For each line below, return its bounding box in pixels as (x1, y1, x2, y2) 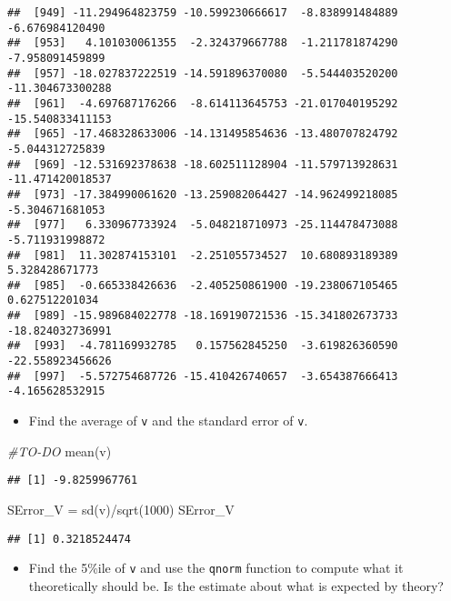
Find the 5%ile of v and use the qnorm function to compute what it (28, 558, 404, 577)
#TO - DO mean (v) (7, 441, 112, 460)
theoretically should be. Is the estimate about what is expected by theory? (28, 576, 444, 595)
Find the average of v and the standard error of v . (28, 411, 308, 430)
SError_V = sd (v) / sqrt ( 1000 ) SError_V (7, 499, 235, 518)
